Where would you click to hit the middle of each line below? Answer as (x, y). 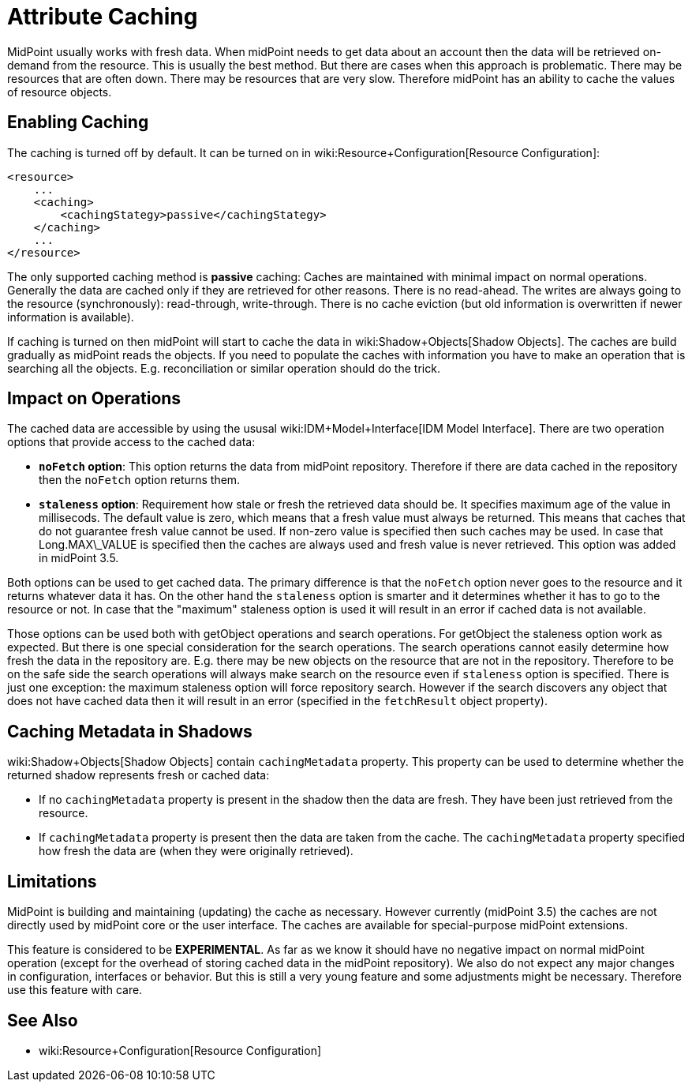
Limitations (52, 881)
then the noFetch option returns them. (140, 480)
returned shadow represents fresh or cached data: (138, 775)
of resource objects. (60, 92)
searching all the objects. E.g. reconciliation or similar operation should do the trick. (224, 368)
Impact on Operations (94, 399)
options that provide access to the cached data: (131, 442)
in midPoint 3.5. (79, 558)
